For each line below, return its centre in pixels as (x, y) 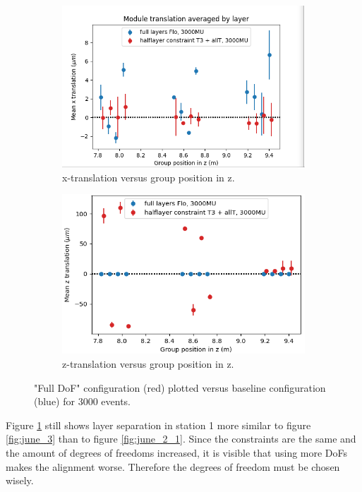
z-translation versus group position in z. (148, 364)
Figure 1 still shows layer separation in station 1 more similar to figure (158, 425)
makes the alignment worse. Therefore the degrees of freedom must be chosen (173, 466)
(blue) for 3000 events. (83, 401)
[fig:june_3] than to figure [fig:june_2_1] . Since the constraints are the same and (181, 439)
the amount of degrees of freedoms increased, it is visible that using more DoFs (177, 453)
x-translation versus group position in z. (149, 177)
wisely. (20, 480)
